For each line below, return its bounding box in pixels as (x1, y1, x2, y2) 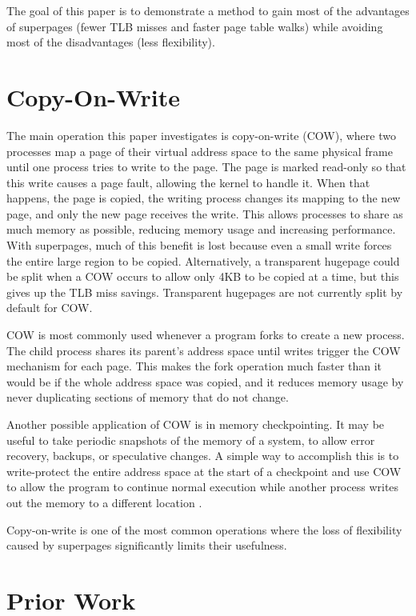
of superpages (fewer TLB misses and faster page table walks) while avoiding (6, 18, 383, 34)
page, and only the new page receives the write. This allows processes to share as (6, 205, 403, 222)
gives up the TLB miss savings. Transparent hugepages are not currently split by (6, 283, 403, 300)
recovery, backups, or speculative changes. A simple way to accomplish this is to (6, 447, 399, 464)
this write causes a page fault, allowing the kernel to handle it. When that (6, 174, 370, 190)
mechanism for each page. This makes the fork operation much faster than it (6, 358, 382, 374)
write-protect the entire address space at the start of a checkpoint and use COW (6, 462, 402, 479)
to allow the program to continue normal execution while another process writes (6, 478, 399, 495)
